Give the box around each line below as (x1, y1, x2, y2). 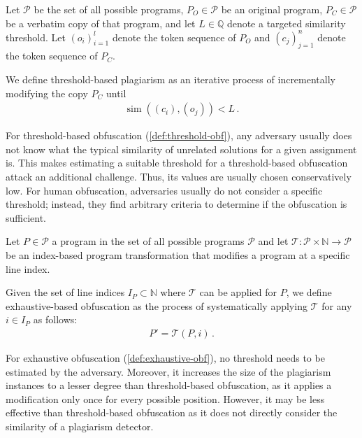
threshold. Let (6, 29, 66, 44)
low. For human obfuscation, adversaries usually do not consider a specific (6, 183, 323, 197)
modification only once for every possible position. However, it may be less (6, 391, 325, 406)
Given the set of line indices (6, 285, 125, 299)
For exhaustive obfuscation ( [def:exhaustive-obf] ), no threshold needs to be (6, 351, 325, 365)
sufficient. (6, 210, 47, 225)
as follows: (33, 312, 78, 327)
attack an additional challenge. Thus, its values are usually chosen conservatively (6, 169, 352, 184)
